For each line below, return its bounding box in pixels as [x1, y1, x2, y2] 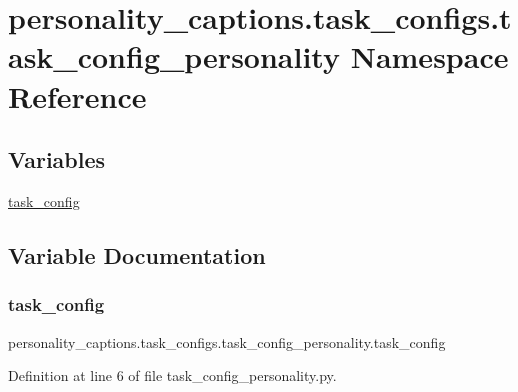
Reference [8, 75, 147, 116]
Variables [8, 144, 106, 175]
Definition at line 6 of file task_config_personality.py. [8, 365, 337, 386]
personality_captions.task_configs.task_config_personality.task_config [8, 331, 446, 352]
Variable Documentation [8, 239, 266, 270]
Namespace [350, 36, 509, 77]
